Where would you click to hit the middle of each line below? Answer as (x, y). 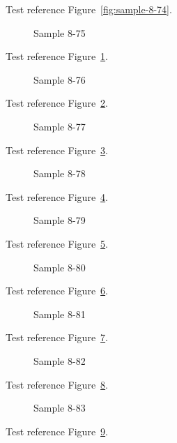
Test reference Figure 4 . (57, 196)
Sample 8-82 (60, 360)
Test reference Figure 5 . (57, 243)
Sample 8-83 (60, 408)
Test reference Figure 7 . (57, 337)
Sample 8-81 (60, 314)
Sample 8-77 (60, 126)
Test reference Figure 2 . (57, 103)
